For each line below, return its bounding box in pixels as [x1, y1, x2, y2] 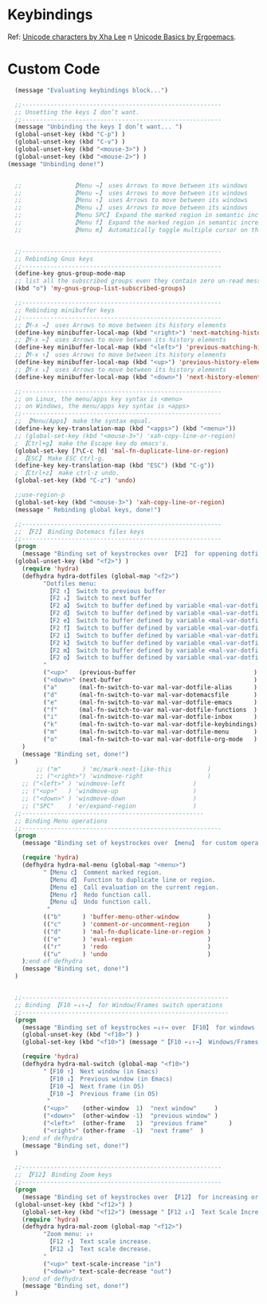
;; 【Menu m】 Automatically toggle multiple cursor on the [14, 226, 262, 234]
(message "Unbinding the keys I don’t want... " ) [14, 123, 183, 131]
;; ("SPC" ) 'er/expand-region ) [22, 802, 197, 810]
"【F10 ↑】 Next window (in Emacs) [42, 1067, 159, 1075]
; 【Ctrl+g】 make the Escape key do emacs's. [14, 439, 170, 448]
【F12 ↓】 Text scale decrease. [46, 1245, 152, 1253]
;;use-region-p [14, 491, 65, 499]
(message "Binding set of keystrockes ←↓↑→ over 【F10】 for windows [22, 1023, 256, 1031]
